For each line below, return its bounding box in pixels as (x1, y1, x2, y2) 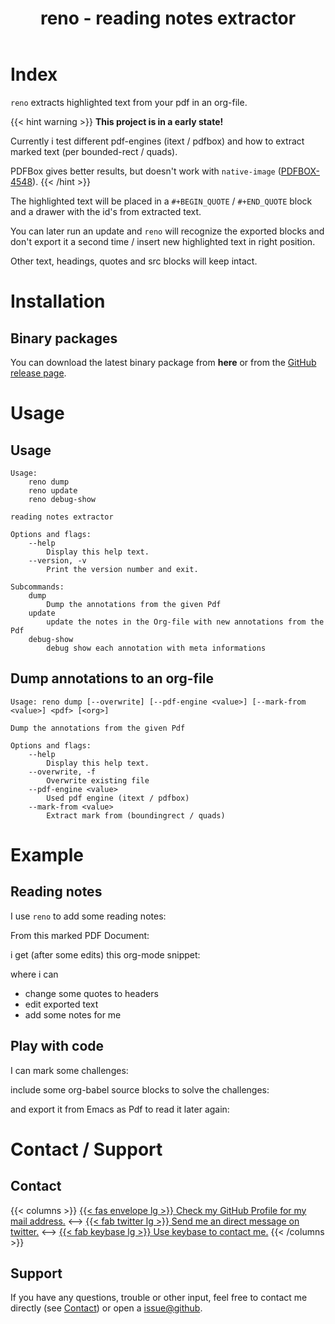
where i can (10, 968, 59, 980)
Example (10, 843, 84, 866)
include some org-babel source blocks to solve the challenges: (10, 1083, 270, 1096)
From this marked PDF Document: (10, 929, 150, 941)
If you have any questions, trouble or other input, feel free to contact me (10, 1292, 308, 1304)
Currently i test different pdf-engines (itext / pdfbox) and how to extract (10, 135, 305, 147)
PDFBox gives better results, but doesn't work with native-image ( (10, 165, 282, 177)
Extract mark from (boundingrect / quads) (46, 810, 226, 821)
